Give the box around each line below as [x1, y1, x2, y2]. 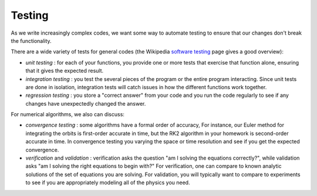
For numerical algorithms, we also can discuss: [11, 111, 124, 118]
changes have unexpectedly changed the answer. [25, 100, 146, 107]
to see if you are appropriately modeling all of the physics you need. [25, 179, 190, 186]
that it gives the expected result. [25, 67, 104, 75]
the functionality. [11, 37, 52, 44]
